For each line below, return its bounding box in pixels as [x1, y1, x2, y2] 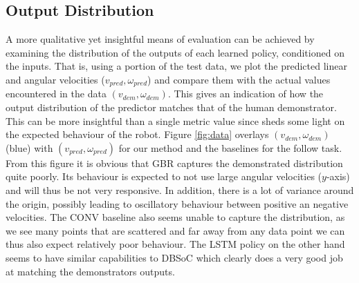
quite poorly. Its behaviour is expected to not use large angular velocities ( [6, 169, 322, 184]
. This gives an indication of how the [167, 86, 324, 101]
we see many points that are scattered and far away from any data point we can [6, 223, 345, 237]
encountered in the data [6, 86, 107, 101]
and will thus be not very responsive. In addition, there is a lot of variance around [6, 183, 354, 197]
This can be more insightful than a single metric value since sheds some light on [6, 113, 345, 128]
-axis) [326, 169, 350, 184]
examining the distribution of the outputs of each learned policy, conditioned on [6, 45, 344, 59]
